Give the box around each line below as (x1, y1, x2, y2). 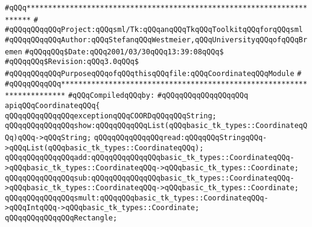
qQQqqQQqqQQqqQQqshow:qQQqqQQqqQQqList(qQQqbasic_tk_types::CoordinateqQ (5, 121, 308, 130)
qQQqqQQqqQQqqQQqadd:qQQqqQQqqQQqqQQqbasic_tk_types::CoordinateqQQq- (5, 153, 294, 162)
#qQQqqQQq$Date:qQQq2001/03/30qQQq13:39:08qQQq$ (25, 47, 224, 56)
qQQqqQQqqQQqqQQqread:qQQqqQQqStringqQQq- (94, 133, 267, 142)
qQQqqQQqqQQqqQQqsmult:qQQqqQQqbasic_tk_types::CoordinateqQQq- (5, 193, 269, 202)
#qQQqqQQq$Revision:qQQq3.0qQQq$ (5, 57, 139, 66)
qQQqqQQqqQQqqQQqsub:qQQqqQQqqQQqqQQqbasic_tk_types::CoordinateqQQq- (5, 173, 294, 182)
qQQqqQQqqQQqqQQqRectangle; (5, 214, 118, 223)
